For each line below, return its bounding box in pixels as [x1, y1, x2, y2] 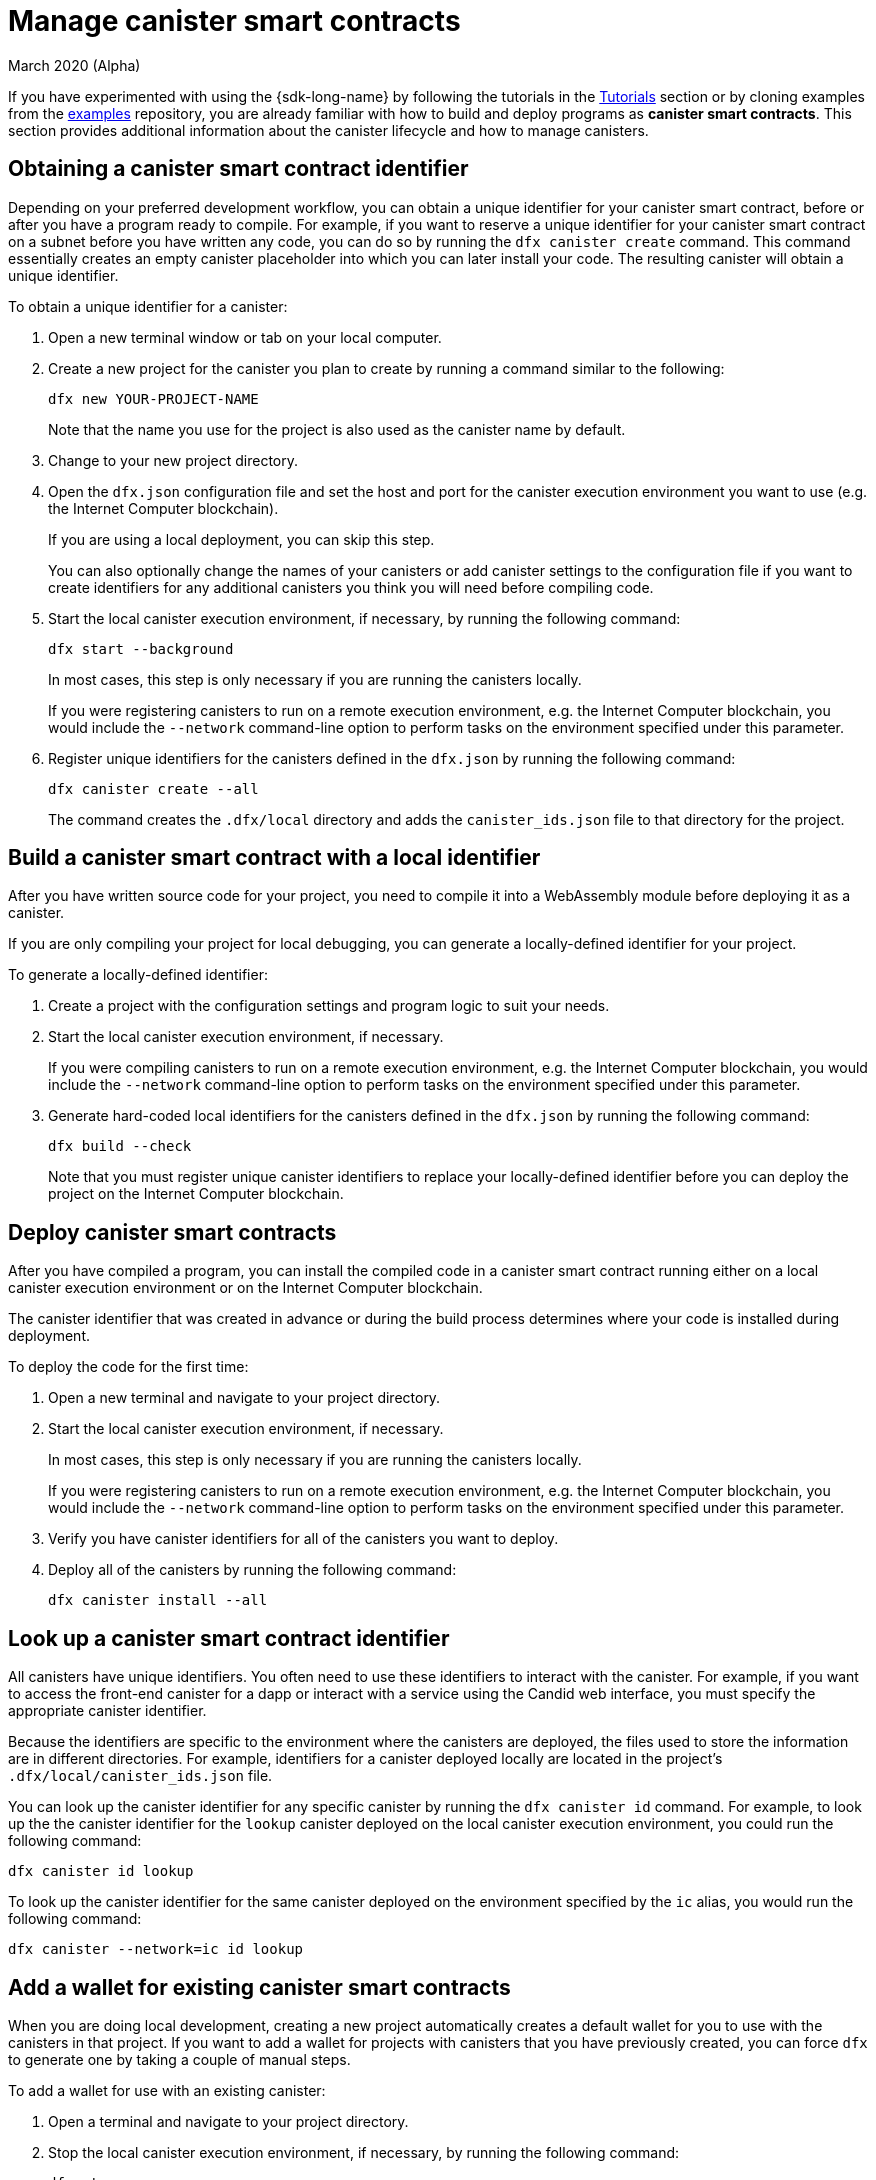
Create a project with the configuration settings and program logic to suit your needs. [48, 997, 610, 1015]
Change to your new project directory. [48, 451, 298, 469]
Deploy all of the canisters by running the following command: [48, 1561, 457, 1579]
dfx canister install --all [48, 1592, 268, 1609]
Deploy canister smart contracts [8, 1219, 337, 1245]
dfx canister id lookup [8, 1863, 194, 1880]
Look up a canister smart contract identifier [8, 1625, 450, 1651]
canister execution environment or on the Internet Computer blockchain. [8, 1279, 483, 1297]
